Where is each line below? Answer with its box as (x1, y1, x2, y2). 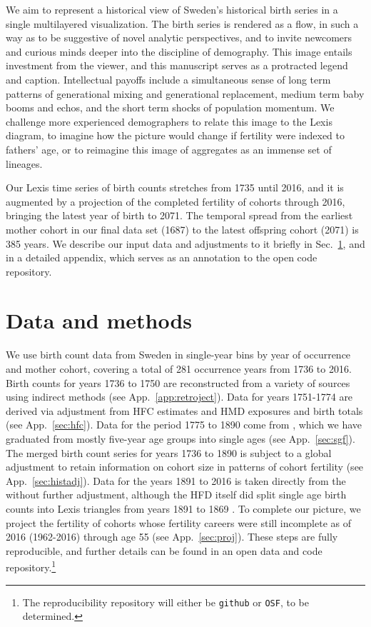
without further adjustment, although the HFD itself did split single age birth (6, 487, 347, 502)
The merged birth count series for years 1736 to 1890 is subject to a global (6, 445, 332, 460)
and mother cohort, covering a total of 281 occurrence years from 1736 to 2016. (6, 361, 352, 376)
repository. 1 (6, 558, 56, 574)
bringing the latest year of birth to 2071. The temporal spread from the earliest (6, 208, 353, 223)
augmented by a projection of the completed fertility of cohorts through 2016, (6, 194, 345, 209)
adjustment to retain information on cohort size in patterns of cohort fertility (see (6, 459, 364, 474)
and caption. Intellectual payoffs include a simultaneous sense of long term (6, 71, 331, 86)
